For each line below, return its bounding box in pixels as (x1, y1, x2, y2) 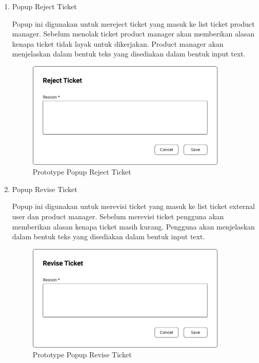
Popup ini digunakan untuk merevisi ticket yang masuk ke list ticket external (12, 201, 255, 212)
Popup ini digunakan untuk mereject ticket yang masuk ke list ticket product (12, 18, 255, 29)
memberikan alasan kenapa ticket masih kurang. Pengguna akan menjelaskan (12, 221, 255, 232)
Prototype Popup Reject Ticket (32, 166, 131, 177)
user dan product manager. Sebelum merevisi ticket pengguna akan (12, 211, 224, 222)
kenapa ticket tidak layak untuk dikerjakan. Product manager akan (12, 38, 224, 49)
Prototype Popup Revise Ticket (32, 349, 132, 360)
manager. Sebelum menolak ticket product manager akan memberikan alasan (12, 28, 255, 39)
